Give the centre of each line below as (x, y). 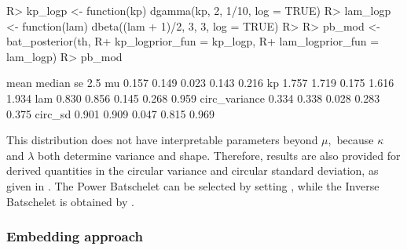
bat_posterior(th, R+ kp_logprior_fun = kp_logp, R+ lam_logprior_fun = (193, 41)
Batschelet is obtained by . (70, 201)
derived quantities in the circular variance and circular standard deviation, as (192, 170)
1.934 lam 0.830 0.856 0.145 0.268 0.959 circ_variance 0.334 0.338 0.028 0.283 (193, 98)
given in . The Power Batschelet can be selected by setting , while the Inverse (193, 185)
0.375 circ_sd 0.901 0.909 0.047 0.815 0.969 (110, 113)
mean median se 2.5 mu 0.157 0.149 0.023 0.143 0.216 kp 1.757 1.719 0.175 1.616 (200, 83)
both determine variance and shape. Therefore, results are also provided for (219, 155)
